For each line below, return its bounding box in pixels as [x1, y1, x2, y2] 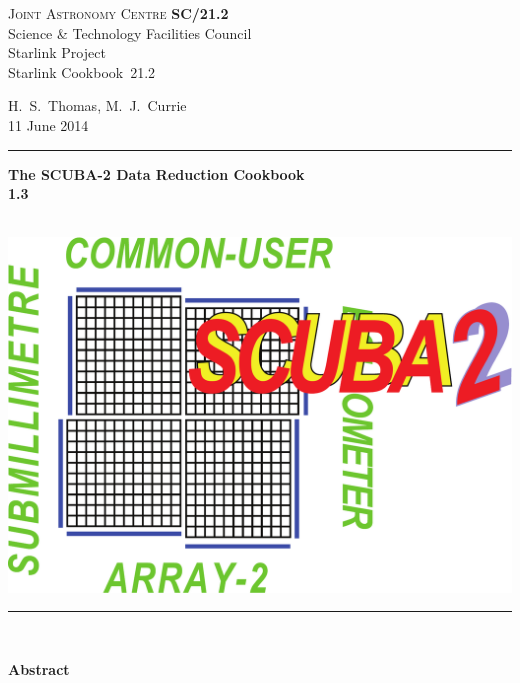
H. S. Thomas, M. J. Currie [8, 95, 187, 116]
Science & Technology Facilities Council [8, 22, 252, 43]
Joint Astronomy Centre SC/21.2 [8, 3, 229, 23]
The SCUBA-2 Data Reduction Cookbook [8, 163, 305, 184]
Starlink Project [8, 42, 106, 63]
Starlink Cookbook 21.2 [8, 61, 156, 82]
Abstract [8, 658, 70, 679]
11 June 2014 [8, 114, 89, 135]
